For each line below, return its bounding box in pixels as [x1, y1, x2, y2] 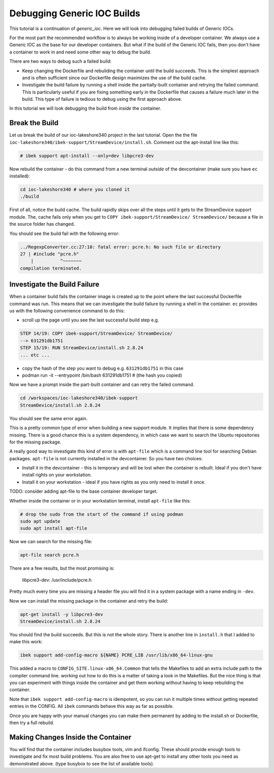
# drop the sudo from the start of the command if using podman [20, 511, 184, 517]
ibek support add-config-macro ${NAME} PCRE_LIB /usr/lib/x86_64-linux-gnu [20, 652, 213, 658]
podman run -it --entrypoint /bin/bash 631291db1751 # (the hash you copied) [22, 372, 182, 378]
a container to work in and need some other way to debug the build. [9, 49, 152, 55]
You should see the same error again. [9, 415, 88, 422]
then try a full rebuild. [9, 720, 54, 726]
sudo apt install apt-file [20, 525, 87, 531]
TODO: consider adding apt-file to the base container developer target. [9, 488, 158, 494]
